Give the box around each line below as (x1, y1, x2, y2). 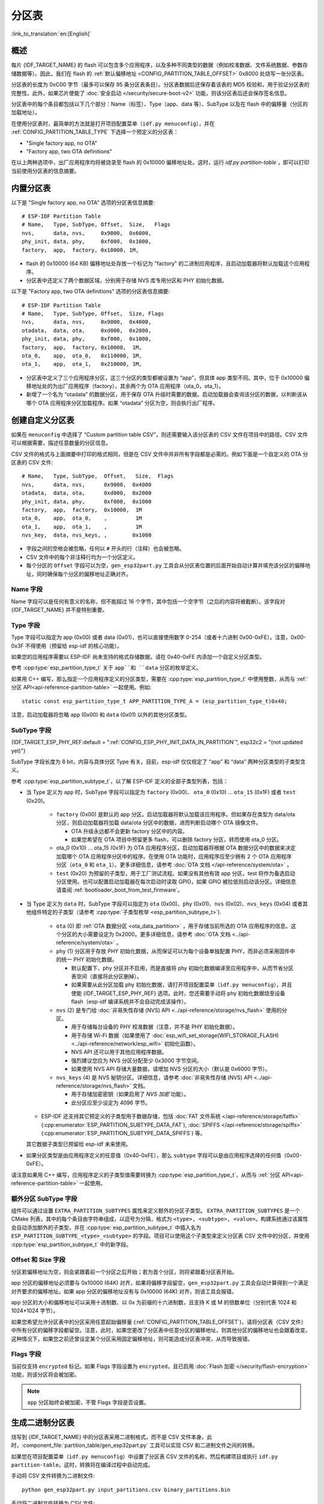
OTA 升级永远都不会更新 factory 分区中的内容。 (71, 827, 188, 834)
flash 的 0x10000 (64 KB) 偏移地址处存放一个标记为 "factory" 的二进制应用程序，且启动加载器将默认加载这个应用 (26, 260, 305, 267)
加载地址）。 (11, 109, 40, 116)
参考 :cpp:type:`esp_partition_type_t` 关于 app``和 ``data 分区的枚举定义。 (11, 664, 202, 671)
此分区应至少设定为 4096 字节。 (71, 1099, 151, 1106)
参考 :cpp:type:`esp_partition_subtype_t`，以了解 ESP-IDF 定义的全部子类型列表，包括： (11, 777, 229, 784)
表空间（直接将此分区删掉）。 (71, 972, 142, 980)
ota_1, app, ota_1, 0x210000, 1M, (22, 361, 142, 368)
